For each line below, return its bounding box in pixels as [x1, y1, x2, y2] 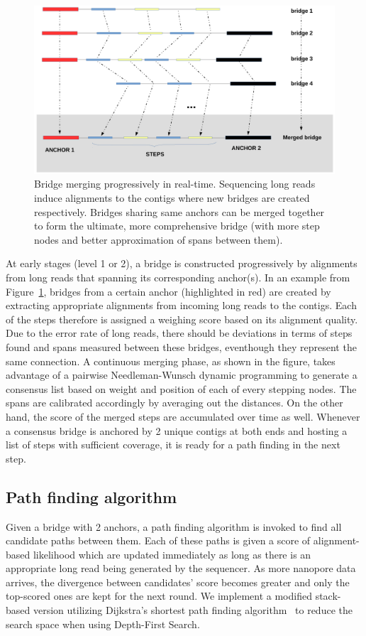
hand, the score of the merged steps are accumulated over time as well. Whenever [6, 409, 360, 424]
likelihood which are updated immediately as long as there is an [33, 546, 311, 561]
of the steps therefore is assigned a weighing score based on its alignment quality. [6, 311, 358, 326]
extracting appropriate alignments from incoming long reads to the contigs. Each [6, 298, 357, 313]
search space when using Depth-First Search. [6, 616, 200, 631]
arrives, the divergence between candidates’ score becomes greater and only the [6, 574, 350, 589]
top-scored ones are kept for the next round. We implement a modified [6, 588, 312, 603]
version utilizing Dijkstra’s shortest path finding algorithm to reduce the [33, 603, 353, 618]
